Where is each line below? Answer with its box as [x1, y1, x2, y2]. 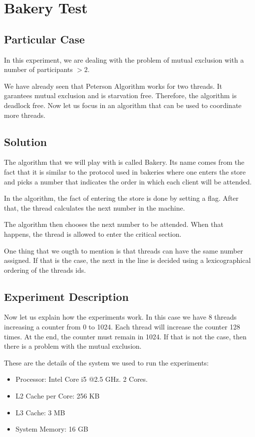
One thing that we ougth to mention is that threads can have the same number [4, 245, 243, 255]
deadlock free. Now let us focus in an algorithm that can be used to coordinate [4, 100, 242, 110]
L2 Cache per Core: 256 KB [15, 391, 100, 401]
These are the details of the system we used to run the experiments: [4, 357, 209, 367]
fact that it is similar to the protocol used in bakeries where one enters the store [4, 166, 246, 177]
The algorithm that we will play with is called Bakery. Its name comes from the [4, 157, 245, 167]
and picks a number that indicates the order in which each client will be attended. [4, 176, 252, 186]
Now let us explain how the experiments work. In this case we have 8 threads [4, 312, 237, 322]
